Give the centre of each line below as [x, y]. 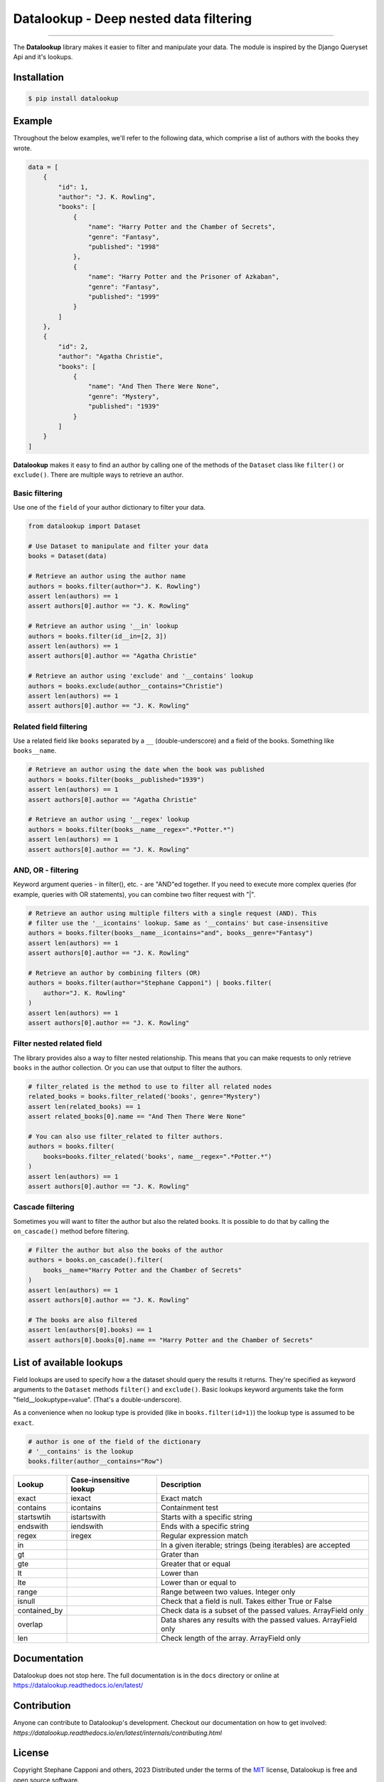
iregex [81, 1536]
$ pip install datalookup [73, 98]
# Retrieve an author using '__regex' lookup [109, 819]
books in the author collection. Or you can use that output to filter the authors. [128, 1068]
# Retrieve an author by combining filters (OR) [114, 973]
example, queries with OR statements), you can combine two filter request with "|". [134, 894]
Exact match [181, 1498]
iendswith [87, 1527]
